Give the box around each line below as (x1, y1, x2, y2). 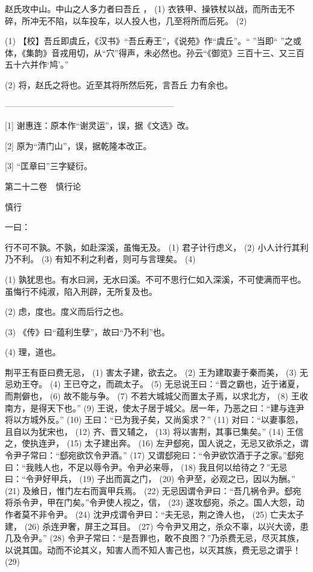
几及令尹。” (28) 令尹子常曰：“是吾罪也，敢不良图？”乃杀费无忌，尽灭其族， (5, 532, 305, 544)
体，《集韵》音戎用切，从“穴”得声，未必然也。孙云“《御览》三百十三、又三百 (5, 46, 305, 59)
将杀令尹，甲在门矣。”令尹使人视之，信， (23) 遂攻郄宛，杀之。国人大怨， (5, 496, 296, 509)
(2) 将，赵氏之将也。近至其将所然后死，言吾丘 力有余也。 (5, 78, 233, 91)
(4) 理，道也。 (5, 345, 61, 358)
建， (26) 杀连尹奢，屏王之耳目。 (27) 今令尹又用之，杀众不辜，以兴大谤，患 (5, 519, 309, 532)
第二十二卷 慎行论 (5, 179, 81, 192)
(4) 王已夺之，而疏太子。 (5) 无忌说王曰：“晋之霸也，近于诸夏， (50, 378, 305, 390)
